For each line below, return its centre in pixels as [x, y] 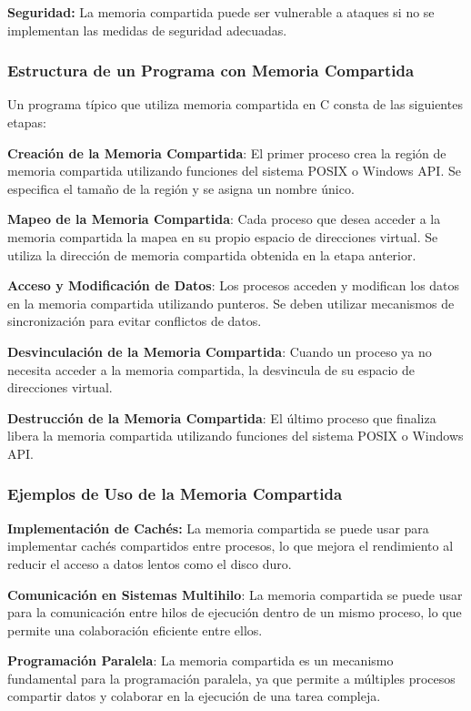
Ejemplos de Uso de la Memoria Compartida [175, 494]
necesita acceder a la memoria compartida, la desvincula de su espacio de [211, 369]
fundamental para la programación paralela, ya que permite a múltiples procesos [231, 678]
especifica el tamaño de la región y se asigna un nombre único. [181, 188]
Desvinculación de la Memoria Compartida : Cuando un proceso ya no [220, 351]
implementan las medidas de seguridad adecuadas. [147, 30]
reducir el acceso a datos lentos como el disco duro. [150, 563]
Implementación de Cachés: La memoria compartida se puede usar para [218, 528]
